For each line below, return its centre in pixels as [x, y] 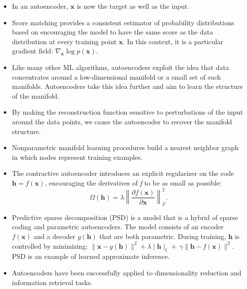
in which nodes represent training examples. [77, 157]
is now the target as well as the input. [133, 6]
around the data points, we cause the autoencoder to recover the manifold [122, 121]
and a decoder [55, 236]
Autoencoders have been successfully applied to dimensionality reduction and [127, 272]
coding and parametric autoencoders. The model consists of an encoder [118, 227]
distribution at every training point [64, 41]
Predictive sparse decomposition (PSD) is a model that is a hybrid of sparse [125, 217]
